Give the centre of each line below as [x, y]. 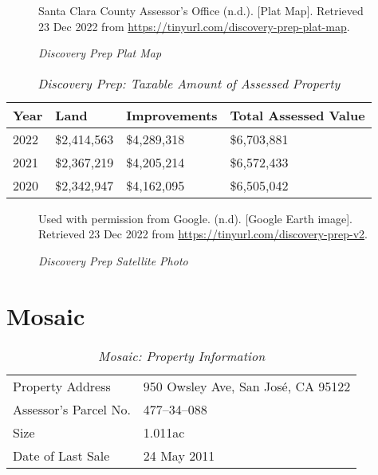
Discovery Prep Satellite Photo [113, 260]
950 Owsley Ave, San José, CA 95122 [247, 386]
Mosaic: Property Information [182, 355]
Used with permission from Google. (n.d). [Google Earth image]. [195, 218]
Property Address [62, 386]
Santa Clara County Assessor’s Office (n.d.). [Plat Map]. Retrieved [201, 10]
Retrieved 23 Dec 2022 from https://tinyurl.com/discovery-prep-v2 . [203, 234]
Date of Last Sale [61, 455]
